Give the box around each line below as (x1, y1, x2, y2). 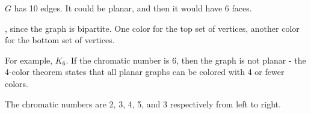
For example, (5, 53, 53, 66)
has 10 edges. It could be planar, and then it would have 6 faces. (14, 2, 252, 14)
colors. (5, 77, 29, 89)
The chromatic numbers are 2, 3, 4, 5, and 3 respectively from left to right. (5, 97, 281, 110)
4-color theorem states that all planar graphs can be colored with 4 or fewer (5, 65, 285, 78)
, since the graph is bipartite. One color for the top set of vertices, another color (5, 22, 300, 34)
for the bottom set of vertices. (5, 34, 115, 46)
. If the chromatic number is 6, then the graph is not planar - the (66, 53, 306, 66)
